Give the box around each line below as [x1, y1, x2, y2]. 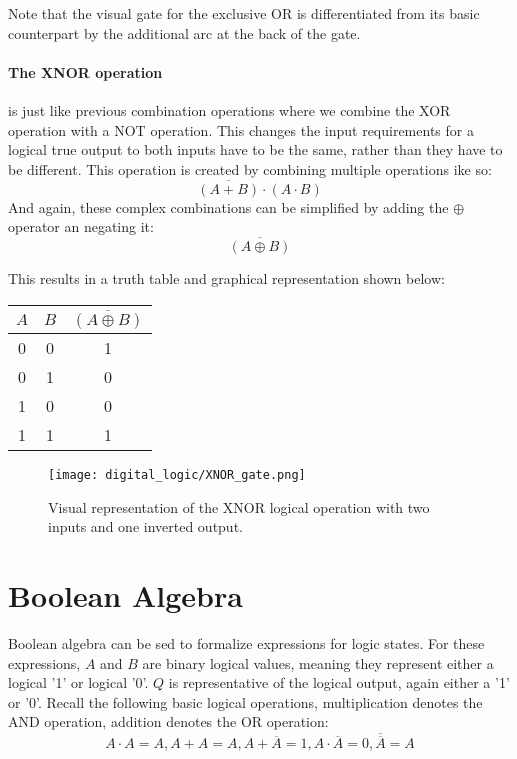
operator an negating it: [8, 216, 154, 237]
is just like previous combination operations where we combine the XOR [8, 99, 451, 120]
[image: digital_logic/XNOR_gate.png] [48, 468, 306, 483]
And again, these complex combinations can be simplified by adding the [8, 196, 449, 217]
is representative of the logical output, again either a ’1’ [168, 672, 510, 693]
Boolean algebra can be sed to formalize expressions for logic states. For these [8, 633, 485, 654]
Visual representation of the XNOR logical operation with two [48, 496, 430, 517]
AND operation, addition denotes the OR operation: [8, 711, 329, 732]
